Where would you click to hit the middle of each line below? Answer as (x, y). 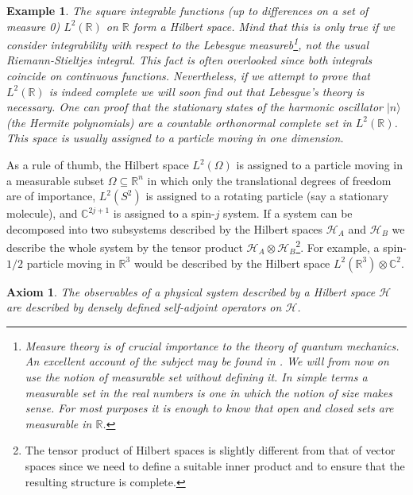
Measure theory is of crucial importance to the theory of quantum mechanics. (212, 345)
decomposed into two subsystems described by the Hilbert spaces (165, 228)
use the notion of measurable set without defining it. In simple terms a (196, 377)
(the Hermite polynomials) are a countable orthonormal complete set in (179, 122)
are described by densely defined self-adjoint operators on (144, 307)
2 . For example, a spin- (351, 246)
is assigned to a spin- (164, 213)
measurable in (58, 423)
